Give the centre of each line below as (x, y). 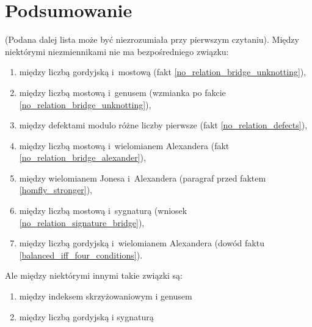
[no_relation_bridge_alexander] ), (82, 157)
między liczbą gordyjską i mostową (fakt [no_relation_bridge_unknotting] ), (163, 72)
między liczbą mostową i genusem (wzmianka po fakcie (122, 92)
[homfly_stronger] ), (56, 190)
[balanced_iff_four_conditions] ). (81, 255)
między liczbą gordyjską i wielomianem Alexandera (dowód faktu (142, 243)
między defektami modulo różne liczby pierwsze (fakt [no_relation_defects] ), (163, 125)
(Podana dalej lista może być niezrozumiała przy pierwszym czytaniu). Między (152, 39)
